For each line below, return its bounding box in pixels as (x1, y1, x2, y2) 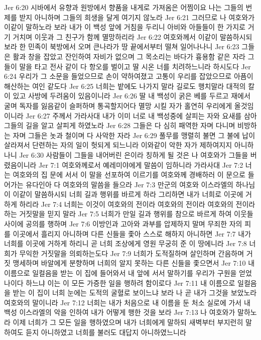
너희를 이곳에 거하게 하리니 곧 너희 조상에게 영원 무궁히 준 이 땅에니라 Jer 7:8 (4, 238, 247, 249)
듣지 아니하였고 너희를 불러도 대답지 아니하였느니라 (26, 326, 186, 337)
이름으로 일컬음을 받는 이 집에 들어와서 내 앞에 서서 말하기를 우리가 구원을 (4, 268, 237, 278)
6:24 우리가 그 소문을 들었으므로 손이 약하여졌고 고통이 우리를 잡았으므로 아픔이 (4, 71, 253, 81)
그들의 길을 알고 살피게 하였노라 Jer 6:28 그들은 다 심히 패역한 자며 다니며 (4, 120, 235, 131)
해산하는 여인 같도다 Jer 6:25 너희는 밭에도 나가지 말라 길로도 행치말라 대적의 (4, 80, 246, 91)
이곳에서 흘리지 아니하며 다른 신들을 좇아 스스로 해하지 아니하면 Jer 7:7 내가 (13, 228, 251, 239)
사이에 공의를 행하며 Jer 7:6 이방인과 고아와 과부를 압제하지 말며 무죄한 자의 (4, 218, 242, 229)
